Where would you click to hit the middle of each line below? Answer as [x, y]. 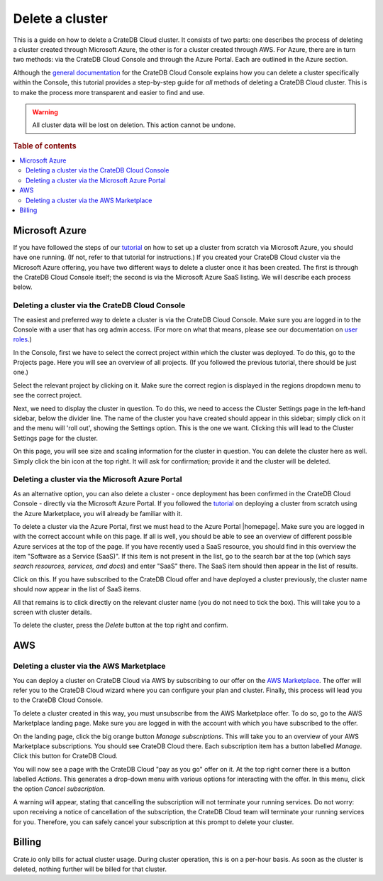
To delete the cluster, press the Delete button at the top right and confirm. [121, 625]
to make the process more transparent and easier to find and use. [109, 92]
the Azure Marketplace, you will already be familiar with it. [98, 513]
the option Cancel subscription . [59, 789]
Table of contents [45, 146]
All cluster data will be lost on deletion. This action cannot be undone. [134, 125]
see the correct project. [48, 395]
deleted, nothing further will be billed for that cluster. [90, 869]
